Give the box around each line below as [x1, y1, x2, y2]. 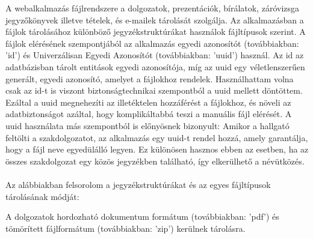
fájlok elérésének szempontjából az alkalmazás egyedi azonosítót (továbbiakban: [5, 37, 299, 49]
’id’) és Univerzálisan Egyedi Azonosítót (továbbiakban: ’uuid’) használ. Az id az [5, 49, 304, 61]
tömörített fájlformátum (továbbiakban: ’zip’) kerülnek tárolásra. [5, 222, 246, 234]
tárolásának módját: [5, 190, 79, 202]
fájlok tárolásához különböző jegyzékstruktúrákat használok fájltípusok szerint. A [5, 25, 306, 38]
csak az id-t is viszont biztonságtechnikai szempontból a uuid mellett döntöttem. [5, 84, 303, 97]
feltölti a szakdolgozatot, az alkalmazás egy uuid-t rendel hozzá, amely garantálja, [5, 131, 308, 144]
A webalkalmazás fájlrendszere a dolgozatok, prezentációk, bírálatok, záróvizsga [5, 2, 300, 14]
